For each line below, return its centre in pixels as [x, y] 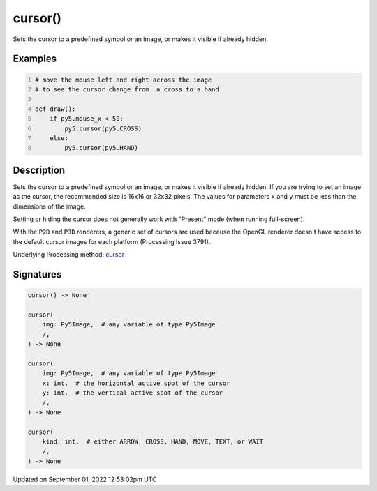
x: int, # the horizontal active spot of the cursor [136, 383]
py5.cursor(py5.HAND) [101, 148]
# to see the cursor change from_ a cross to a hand [127, 89]
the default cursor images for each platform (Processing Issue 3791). [112, 241]
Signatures [37, 274]
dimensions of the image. [50, 206]
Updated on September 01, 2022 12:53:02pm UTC [85, 479]
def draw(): [56, 109]
